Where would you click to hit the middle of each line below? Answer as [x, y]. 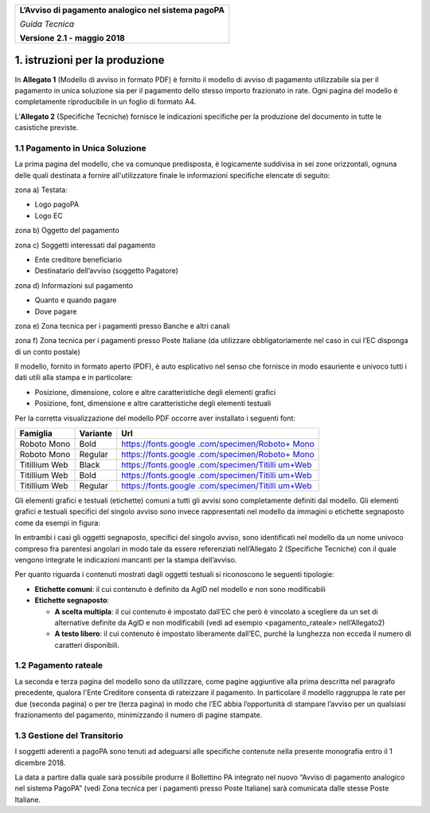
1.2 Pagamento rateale [59, 665]
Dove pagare [56, 311]
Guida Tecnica [47, 24]
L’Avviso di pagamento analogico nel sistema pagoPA [122, 10]
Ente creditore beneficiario [78, 259]
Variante [96, 433]
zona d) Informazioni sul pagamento [74, 285]
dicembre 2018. [40, 763]
